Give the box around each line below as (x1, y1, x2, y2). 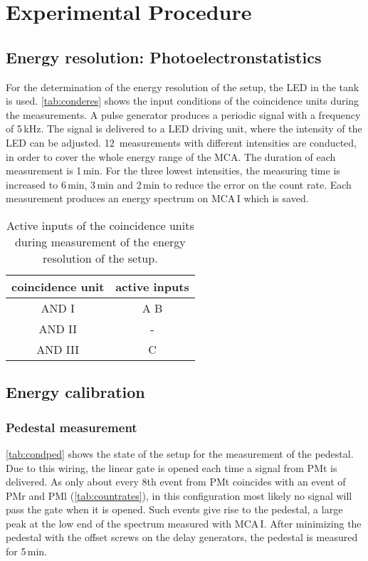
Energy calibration (6, 381, 145, 403)
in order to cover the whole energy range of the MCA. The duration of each (6, 149, 336, 164)
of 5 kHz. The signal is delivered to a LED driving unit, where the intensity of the (6, 121, 362, 136)
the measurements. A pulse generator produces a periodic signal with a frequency (6, 107, 361, 122)
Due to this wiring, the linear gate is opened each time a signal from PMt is (6, 460, 337, 475)
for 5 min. (6, 544, 47, 559)
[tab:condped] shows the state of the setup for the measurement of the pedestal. (6, 446, 354, 461)
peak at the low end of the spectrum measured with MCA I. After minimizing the (6, 515, 362, 530)
